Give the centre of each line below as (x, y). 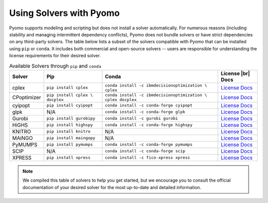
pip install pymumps (70, 145)
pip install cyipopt (70, 105)
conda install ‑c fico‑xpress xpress (148, 157)
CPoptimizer (27, 97)
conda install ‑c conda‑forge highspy (149, 125)
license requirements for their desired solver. (55, 56)
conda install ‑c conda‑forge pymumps (149, 145)
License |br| (235, 73)
